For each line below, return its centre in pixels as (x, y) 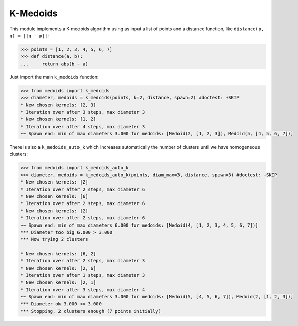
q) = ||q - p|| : (29, 35)
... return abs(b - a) (54, 64)
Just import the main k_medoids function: (54, 77)
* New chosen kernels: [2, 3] (58, 105)
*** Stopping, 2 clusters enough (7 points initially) (91, 311)
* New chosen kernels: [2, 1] (58, 282)
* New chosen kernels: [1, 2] (58, 119)
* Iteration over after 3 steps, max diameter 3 (83, 112)
